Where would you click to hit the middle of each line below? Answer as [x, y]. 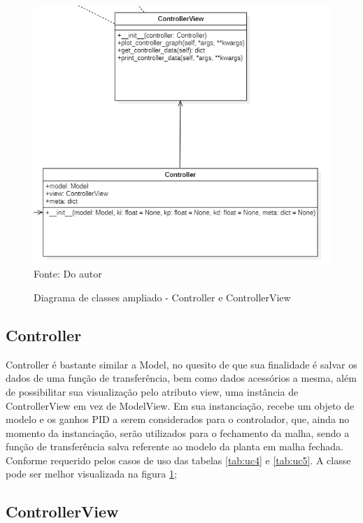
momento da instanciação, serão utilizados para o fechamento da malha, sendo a [178, 432]
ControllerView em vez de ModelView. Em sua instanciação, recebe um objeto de [180, 405]
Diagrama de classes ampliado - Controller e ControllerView [162, 297]
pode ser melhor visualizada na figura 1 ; [91, 474]
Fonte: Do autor [68, 274]
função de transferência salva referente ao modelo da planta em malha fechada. [175, 446]
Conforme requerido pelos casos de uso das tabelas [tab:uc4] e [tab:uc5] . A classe [178, 460]
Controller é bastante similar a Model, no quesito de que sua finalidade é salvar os [181, 364]
